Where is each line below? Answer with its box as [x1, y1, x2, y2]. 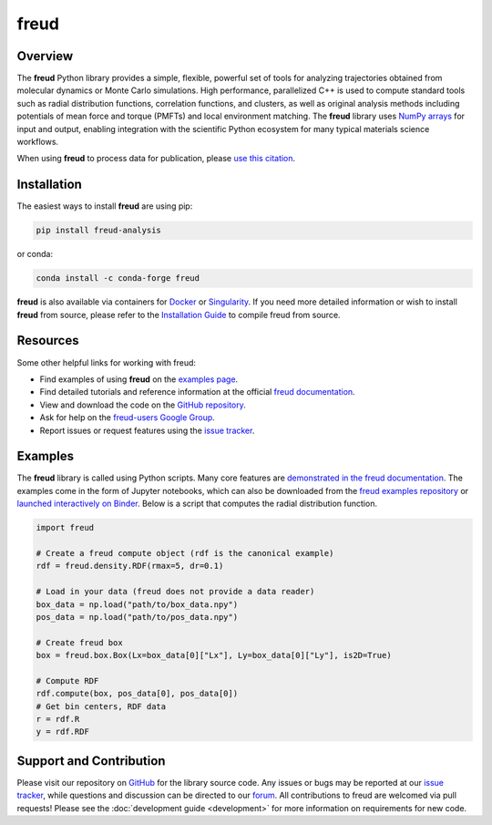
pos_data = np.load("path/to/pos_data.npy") [36, 612, 239, 622]
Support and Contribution [16, 753, 166, 768]
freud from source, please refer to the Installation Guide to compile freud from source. [16, 309, 341, 320]
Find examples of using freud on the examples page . [39, 374, 239, 385]
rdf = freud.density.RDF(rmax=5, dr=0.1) [36, 561, 224, 572]
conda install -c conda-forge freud [36, 273, 200, 284]
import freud [36, 522, 95, 533]
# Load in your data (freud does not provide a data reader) [36, 586, 315, 597]
